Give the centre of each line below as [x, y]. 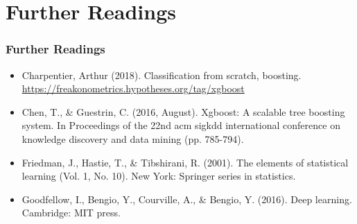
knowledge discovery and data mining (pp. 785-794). [133, 138]
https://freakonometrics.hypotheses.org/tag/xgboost [133, 88]
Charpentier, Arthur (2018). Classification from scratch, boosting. [162, 75]
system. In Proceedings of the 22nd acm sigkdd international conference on [181, 125]
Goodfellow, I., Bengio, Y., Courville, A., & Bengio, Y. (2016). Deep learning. [187, 199]
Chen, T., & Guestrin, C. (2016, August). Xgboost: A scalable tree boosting [183, 111]
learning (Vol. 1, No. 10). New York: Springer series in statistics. [159, 176]
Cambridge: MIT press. [71, 213]
